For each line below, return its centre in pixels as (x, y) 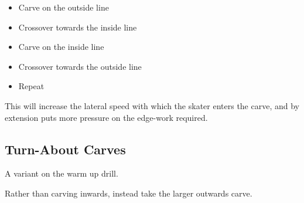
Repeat (31, 86)
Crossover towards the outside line (80, 66)
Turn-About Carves (65, 149)
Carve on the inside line (61, 47)
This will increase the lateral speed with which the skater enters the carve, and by (152, 105)
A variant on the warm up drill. (62, 173)
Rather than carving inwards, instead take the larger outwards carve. (129, 193)
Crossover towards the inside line (78, 27)
